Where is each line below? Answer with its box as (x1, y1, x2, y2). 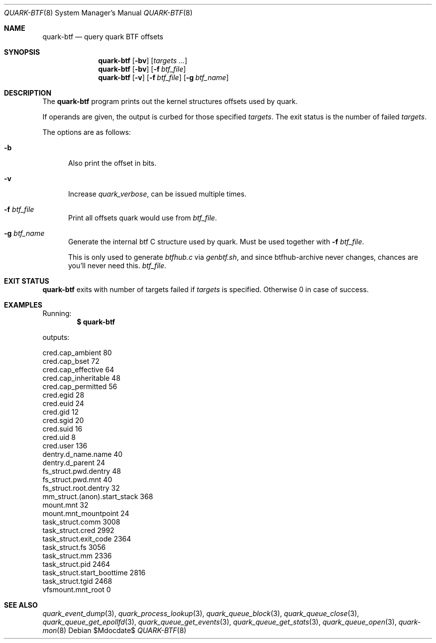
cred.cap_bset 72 (42, 357, 100, 365)
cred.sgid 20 (42, 416, 84, 425)
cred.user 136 (42, 441, 88, 450)
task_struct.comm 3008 (42, 518, 120, 526)
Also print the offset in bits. (68, 159, 157, 167)
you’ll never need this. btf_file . (68, 261, 167, 270)
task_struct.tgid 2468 (42, 577, 112, 585)
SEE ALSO (4, 601, 38, 609)
